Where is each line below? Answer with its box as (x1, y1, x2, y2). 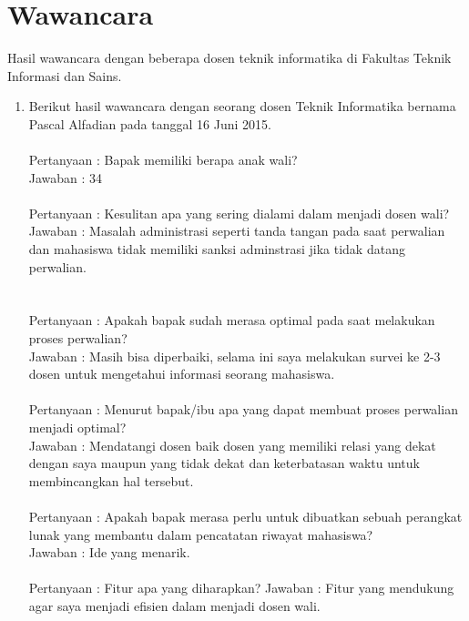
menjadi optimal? (28, 418, 127, 436)
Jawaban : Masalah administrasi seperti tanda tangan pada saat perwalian (28, 221, 445, 240)
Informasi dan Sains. (7, 66, 122, 85)
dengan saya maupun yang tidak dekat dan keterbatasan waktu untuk (28, 453, 420, 473)
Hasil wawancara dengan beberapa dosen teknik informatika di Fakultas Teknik (7, 48, 452, 67)
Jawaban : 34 (28, 168, 103, 187)
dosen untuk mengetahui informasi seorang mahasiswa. (28, 364, 335, 383)
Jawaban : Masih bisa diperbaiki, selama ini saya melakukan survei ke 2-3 (28, 346, 441, 365)
